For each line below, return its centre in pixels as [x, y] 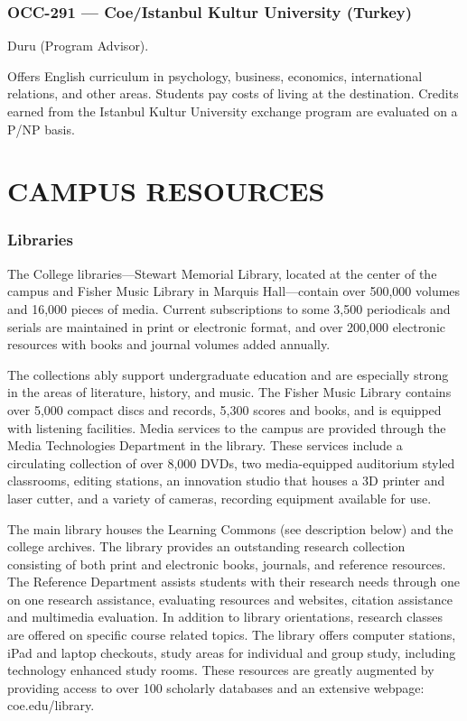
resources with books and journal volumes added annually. [169, 344]
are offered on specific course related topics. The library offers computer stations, [232, 635]
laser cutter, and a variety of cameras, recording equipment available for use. [219, 498]
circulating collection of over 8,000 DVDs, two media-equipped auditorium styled [231, 462]
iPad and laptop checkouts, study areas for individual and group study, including [232, 652]
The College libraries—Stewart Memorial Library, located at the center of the [222, 273]
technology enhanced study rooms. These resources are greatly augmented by [221, 670]
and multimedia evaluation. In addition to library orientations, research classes [225, 617]
